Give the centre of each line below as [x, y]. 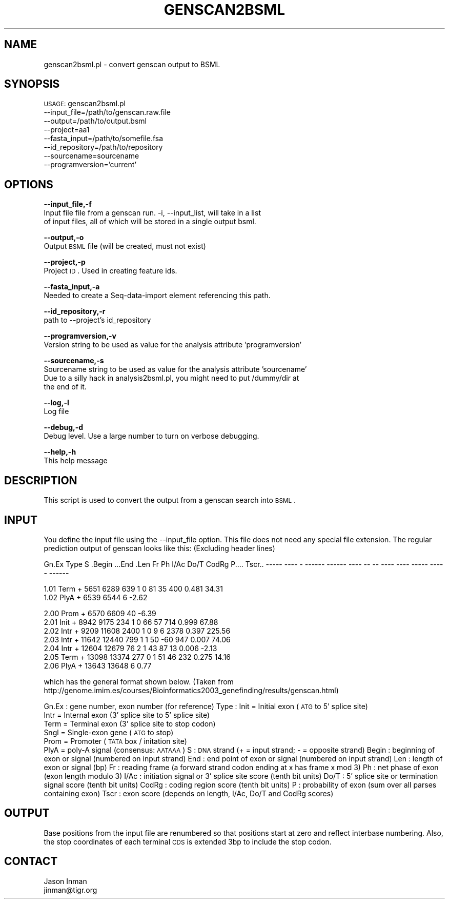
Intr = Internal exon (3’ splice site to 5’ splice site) [127, 715]
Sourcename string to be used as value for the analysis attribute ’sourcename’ [175, 369]
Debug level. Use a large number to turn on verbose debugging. [151, 436]
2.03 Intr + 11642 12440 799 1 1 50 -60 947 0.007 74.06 [137, 639]
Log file [56, 411]
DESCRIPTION [41, 480]
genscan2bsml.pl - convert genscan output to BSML [132, 64]
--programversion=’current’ [90, 165]
